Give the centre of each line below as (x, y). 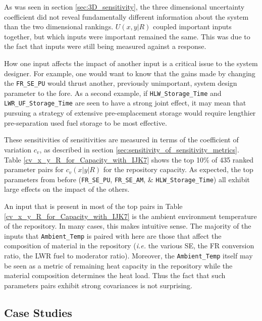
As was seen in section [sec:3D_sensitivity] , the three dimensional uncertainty (124, 7)
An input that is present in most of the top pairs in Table (93, 206)
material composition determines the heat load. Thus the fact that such (115, 275)
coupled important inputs (192, 26)
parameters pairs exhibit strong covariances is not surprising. (98, 285)
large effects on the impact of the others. (67, 189)
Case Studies (38, 312)
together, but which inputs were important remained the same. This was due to (127, 36)
